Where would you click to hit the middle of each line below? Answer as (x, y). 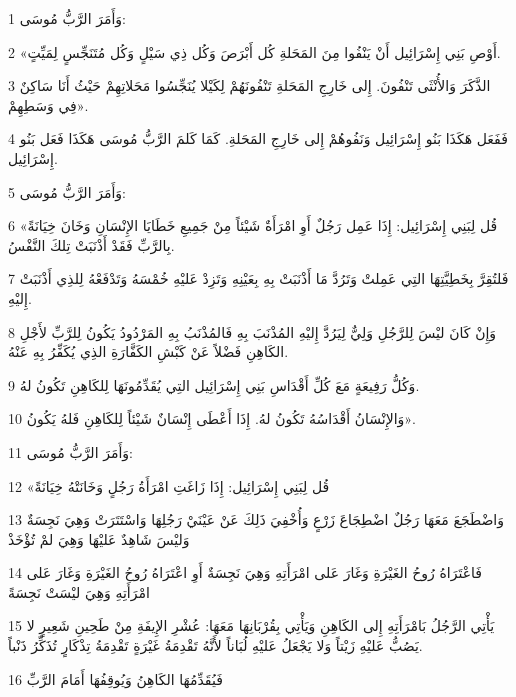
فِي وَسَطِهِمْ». (48, 104)
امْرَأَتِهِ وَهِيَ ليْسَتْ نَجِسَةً (79, 591)
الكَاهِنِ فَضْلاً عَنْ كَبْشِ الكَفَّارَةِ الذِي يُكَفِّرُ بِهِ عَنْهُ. (148, 351)
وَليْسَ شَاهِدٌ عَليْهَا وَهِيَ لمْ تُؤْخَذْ (99, 538)
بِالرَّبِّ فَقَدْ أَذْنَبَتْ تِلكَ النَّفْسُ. (91, 244)
